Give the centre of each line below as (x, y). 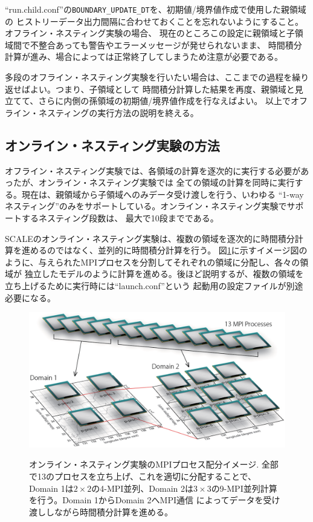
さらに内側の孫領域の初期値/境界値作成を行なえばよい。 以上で (164, 101)
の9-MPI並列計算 (244, 488)
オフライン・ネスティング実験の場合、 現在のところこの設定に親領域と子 (150, 33)
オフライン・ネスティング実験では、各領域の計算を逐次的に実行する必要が (153, 170)
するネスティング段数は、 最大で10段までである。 (120, 217)
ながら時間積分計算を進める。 (113, 511)
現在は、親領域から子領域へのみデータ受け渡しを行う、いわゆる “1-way (163, 194)
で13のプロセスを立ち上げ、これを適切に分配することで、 (143, 476)
